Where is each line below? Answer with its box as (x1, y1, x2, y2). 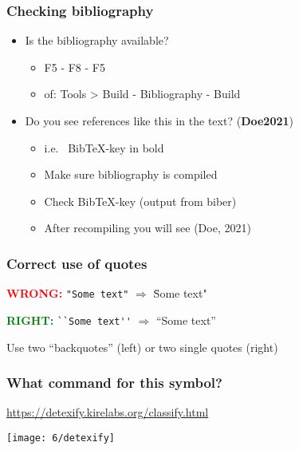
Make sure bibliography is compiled (44, 166, 218, 183)
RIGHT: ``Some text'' (6, 311, 132, 328)
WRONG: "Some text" (6, 285, 129, 302)
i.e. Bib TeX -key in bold (44, 139, 164, 156)
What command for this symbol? (6, 373, 222, 393)
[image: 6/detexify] (6, 432, 116, 444)
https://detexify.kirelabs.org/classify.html (6, 404, 209, 420)
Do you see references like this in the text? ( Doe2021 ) (25, 112, 294, 128)
